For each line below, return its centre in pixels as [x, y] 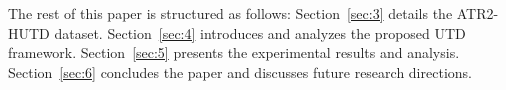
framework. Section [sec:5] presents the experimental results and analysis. [234, 52]
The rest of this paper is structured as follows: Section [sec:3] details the [230, 13]
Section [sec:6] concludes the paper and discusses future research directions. [240, 71]
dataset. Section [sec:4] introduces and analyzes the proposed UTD [260, 32]
